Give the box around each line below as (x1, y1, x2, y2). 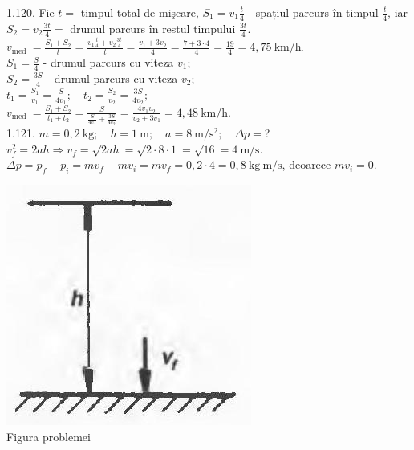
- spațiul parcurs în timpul (248, 4, 379, 20)
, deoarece (282, 156, 331, 173)
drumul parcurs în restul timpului (70, 19, 236, 36)
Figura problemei (6, 427, 91, 444)
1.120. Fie (6, 4, 55, 20)
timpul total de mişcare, (80, 4, 199, 20)
